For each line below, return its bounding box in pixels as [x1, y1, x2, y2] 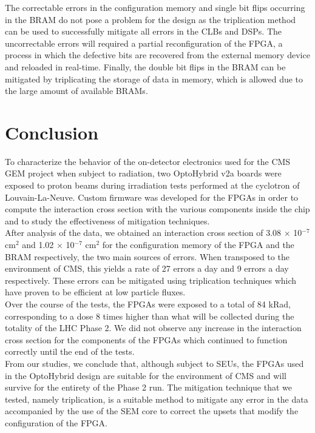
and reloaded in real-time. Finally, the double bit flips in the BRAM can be [5, 60, 286, 73]
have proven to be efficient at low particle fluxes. [5, 286, 186, 298]
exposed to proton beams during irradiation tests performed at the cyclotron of [5, 179, 300, 192]
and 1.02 [22, 238, 54, 251]
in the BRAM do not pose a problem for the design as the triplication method [5, 13, 296, 25]
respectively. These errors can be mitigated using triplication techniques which [5, 274, 297, 286]
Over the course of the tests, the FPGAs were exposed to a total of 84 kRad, [5, 298, 291, 310]
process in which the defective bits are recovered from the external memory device [5, 49, 310, 61]
